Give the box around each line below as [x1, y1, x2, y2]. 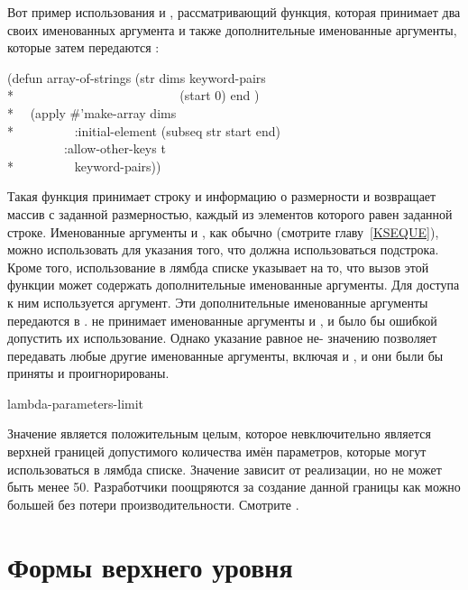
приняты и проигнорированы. [7, 364, 170, 383]
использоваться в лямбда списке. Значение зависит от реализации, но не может [7, 459, 442, 478]
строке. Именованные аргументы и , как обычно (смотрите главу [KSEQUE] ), [7, 222, 439, 241]
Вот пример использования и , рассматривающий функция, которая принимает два [7, 3, 461, 21]
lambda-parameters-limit [7, 393, 144, 412]
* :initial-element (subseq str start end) [7, 121, 280, 140]
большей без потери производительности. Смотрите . [7, 494, 299, 513]
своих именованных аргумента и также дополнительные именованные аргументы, [7, 20, 457, 39]
